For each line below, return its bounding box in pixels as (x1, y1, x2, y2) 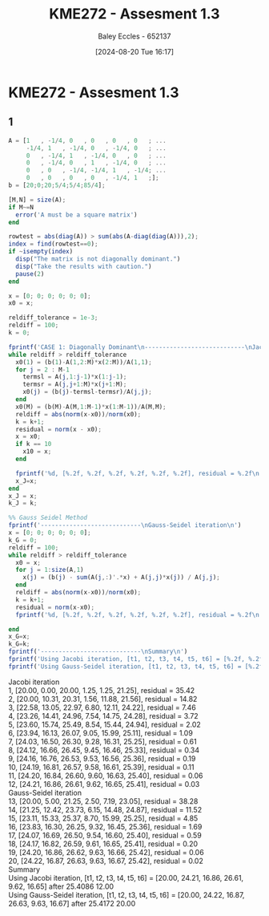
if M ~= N (8, 203, 34, 211)
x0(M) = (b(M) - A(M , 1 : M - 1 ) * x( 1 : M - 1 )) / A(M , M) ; (15, 403, 167, 411)
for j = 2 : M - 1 (15, 366, 70, 374)
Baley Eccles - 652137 (98, 31, 171, 41)
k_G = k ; (8, 640, 30, 648)
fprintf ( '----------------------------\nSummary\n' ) (8, 647, 188, 656)
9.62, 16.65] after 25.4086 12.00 (8, 882, 114, 891)
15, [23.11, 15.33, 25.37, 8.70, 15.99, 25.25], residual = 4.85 (8, 813, 199, 823)
